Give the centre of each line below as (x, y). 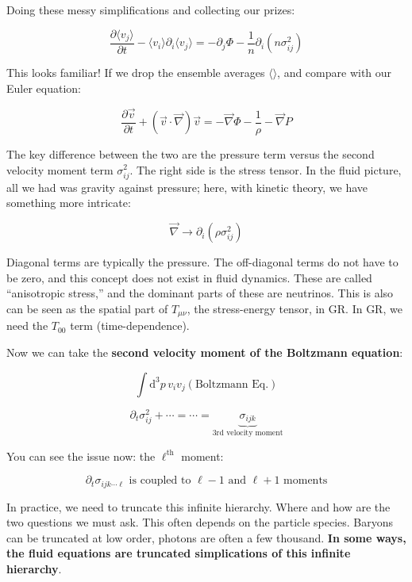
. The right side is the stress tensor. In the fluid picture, (266, 169)
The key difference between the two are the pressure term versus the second (191, 153)
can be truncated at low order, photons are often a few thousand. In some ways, (206, 537)
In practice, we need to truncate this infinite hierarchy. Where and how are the (198, 506)
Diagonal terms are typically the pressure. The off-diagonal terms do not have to (202, 262)
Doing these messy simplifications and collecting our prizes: (151, 10)
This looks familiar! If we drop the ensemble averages (136, 73)
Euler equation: (44, 88)
